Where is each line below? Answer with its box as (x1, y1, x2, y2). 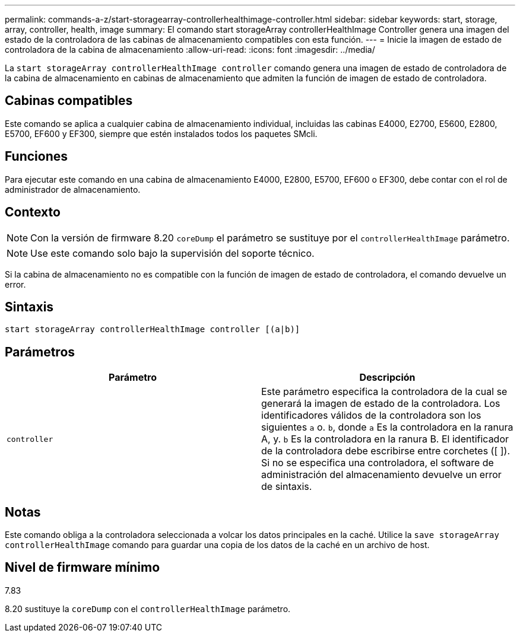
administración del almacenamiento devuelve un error (261, 469, 502, 481)
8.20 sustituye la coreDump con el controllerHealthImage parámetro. (5, 603, 291, 614)
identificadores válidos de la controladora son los (261, 409, 481, 422)
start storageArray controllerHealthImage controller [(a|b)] (5, 324, 300, 335)
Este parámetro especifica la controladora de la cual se (261, 386, 508, 398)
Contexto (5, 205, 61, 220)
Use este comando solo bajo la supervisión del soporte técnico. (30, 247, 315, 259)
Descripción (359, 371, 416, 384)
